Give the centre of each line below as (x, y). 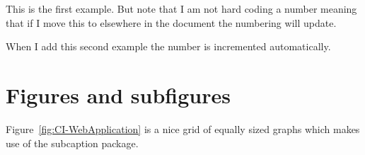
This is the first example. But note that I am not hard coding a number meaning (181, 8)
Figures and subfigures (118, 94)
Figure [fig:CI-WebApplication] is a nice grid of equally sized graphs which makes (183, 128)
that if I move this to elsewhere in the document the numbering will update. (171, 22)
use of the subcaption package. (72, 143)
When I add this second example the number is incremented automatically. (168, 46)
